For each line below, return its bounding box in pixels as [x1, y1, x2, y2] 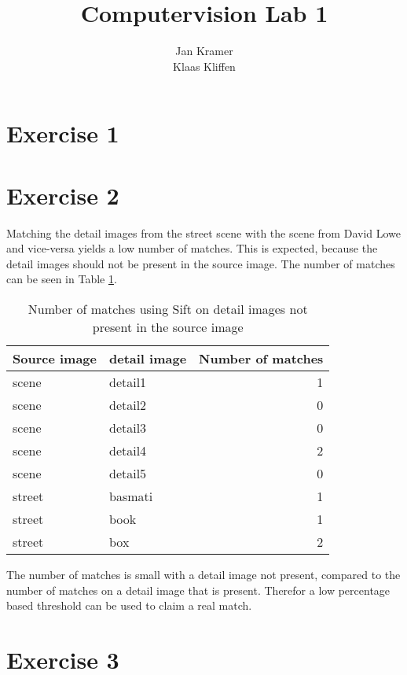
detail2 [108, 396, 147, 414]
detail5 [108, 464, 147, 482]
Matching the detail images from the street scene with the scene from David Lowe [6, 224, 401, 241]
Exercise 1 [6, 117, 119, 149]
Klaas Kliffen [173, 57, 236, 74]
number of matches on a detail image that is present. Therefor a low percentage [6, 581, 390, 598]
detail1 [108, 373, 147, 391]
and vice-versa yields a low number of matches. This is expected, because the [6, 240, 378, 256]
